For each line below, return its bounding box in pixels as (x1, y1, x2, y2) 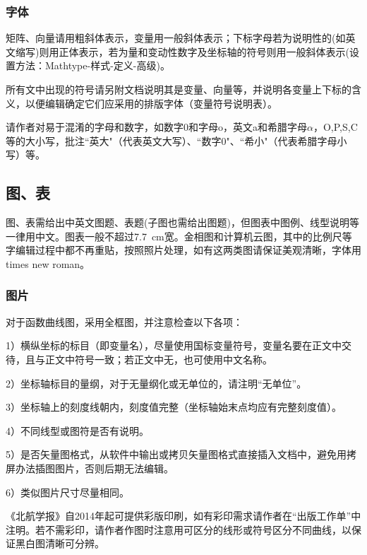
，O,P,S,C (313, 119, 358, 134)
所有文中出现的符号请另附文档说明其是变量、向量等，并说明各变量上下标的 (6, 82, 351, 96)
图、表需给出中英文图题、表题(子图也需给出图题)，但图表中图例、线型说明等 (6, 215, 359, 230)
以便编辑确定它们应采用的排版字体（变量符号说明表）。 (25, 95, 277, 110)
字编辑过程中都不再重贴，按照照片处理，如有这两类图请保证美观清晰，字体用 (6, 243, 361, 257)
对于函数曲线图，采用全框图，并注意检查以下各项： (6, 314, 243, 329)
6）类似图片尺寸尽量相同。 (6, 484, 129, 499)
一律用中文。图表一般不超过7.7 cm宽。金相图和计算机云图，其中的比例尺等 (6, 228, 352, 243)
